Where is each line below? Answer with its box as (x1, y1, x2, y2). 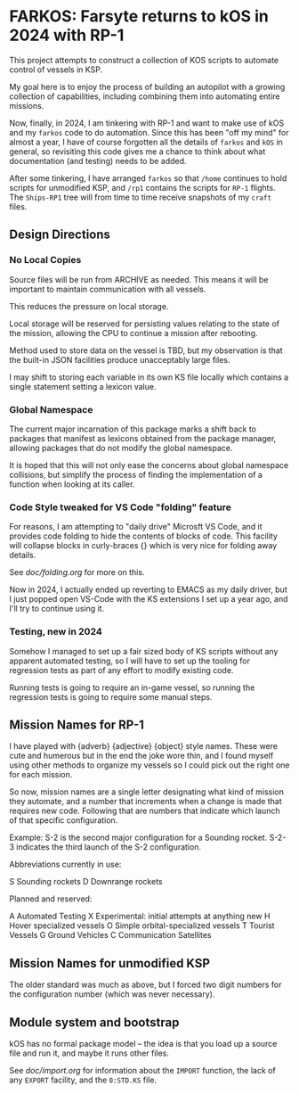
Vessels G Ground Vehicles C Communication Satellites (9, 930, 212, 941)
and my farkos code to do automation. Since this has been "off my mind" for (9, 127, 289, 137)
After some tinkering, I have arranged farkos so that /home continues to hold (9, 172, 287, 184)
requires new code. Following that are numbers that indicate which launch (9, 805, 280, 817)
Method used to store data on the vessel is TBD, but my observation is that (9, 345, 283, 356)
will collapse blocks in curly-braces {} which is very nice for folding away (9, 540, 278, 551)
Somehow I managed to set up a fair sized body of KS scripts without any (9, 646, 279, 656)
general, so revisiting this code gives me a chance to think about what (9, 145, 266, 157)
